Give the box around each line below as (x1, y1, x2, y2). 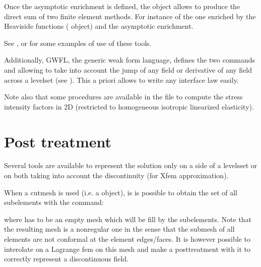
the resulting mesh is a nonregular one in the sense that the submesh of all (4, 224, 235, 234)
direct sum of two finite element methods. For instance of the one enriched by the (4, 11, 256, 21)
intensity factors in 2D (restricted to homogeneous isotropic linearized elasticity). (4, 101, 254, 112)
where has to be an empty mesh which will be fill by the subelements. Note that (4, 213, 252, 224)
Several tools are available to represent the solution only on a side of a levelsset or (4, 160, 257, 171)
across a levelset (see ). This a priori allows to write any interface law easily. (4, 74, 239, 85)
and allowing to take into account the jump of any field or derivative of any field (4, 64, 252, 75)
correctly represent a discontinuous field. (4, 253, 128, 264)
